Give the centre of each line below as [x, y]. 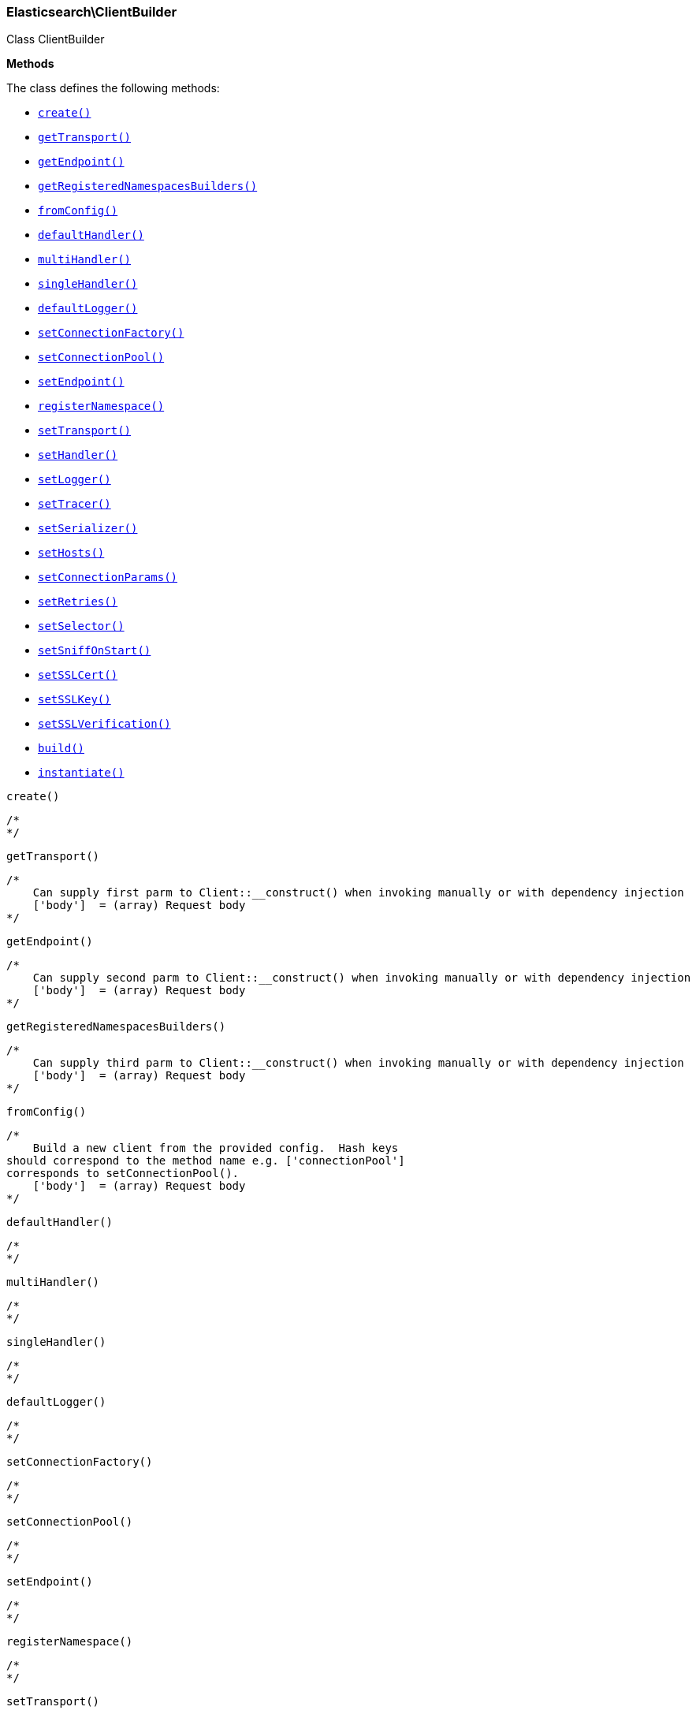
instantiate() [81, 773]
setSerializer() [88, 529]
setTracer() [74, 504]
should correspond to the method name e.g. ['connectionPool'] [206, 1161]
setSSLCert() [78, 675]
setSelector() [81, 626]
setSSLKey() [74, 700]
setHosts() [71, 553]
